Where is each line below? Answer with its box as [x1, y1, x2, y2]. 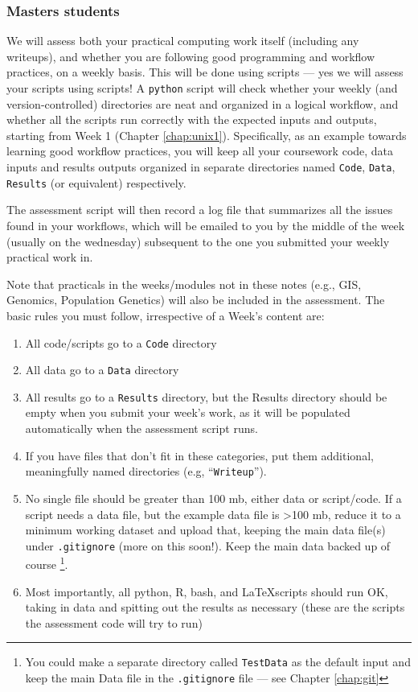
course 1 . [25, 554, 68, 572]
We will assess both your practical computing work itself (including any [6, 32, 359, 49]
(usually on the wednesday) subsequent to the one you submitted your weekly [6, 233, 390, 249]
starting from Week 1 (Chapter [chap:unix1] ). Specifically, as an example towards [6, 126, 407, 143]
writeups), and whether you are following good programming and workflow [6, 47, 375, 64]
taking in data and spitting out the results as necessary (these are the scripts [25, 599, 405, 616]
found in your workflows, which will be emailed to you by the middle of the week [6, 216, 405, 233]
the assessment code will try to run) [25, 614, 203, 631]
